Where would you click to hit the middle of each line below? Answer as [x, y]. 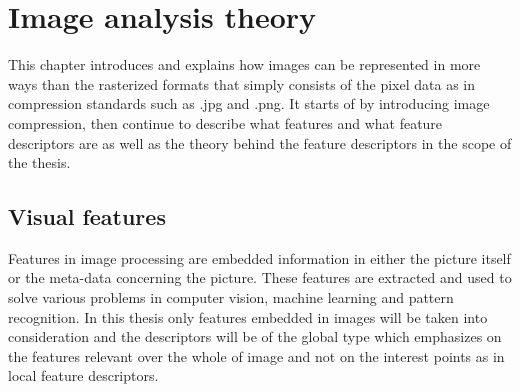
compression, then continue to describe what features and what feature [225, 122]
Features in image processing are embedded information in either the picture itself [259, 257]
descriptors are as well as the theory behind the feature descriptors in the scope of [260, 142]
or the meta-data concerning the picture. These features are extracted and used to [260, 277]
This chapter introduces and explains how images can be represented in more [244, 64]
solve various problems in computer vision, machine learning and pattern [231, 297]
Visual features [87, 216]
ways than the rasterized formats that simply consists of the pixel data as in [241, 83]
